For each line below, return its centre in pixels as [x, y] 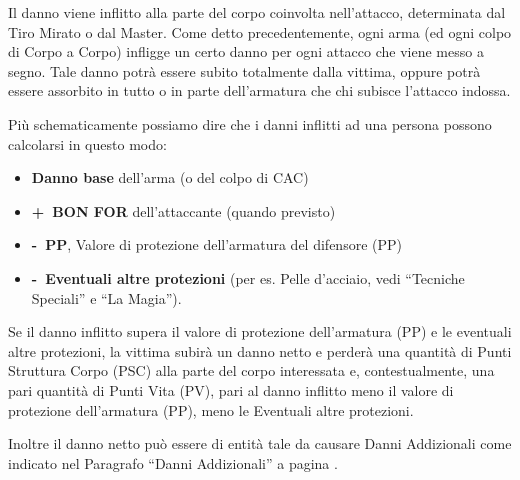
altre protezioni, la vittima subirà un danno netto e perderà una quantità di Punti [260, 350]
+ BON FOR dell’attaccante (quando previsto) [183, 210]
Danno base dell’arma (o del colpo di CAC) [170, 177]
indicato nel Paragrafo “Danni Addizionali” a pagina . [173, 462]
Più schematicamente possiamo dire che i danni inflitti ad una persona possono [250, 123]
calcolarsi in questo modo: [87, 143]
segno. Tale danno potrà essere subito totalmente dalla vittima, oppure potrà [244, 70]
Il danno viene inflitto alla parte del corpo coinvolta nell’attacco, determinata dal [257, 12]
